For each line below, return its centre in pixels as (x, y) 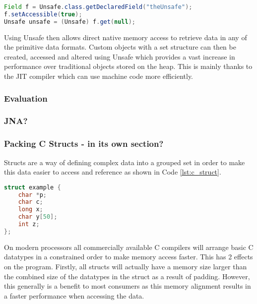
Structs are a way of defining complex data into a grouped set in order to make (125, 162)
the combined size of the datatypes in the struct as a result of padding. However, (127, 276)
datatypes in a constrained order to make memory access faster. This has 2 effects (128, 257)
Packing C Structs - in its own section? (84, 144)
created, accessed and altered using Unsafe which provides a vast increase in (120, 56)
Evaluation (26, 98)
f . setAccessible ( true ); (43, 14)
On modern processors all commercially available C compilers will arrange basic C (129, 247)
